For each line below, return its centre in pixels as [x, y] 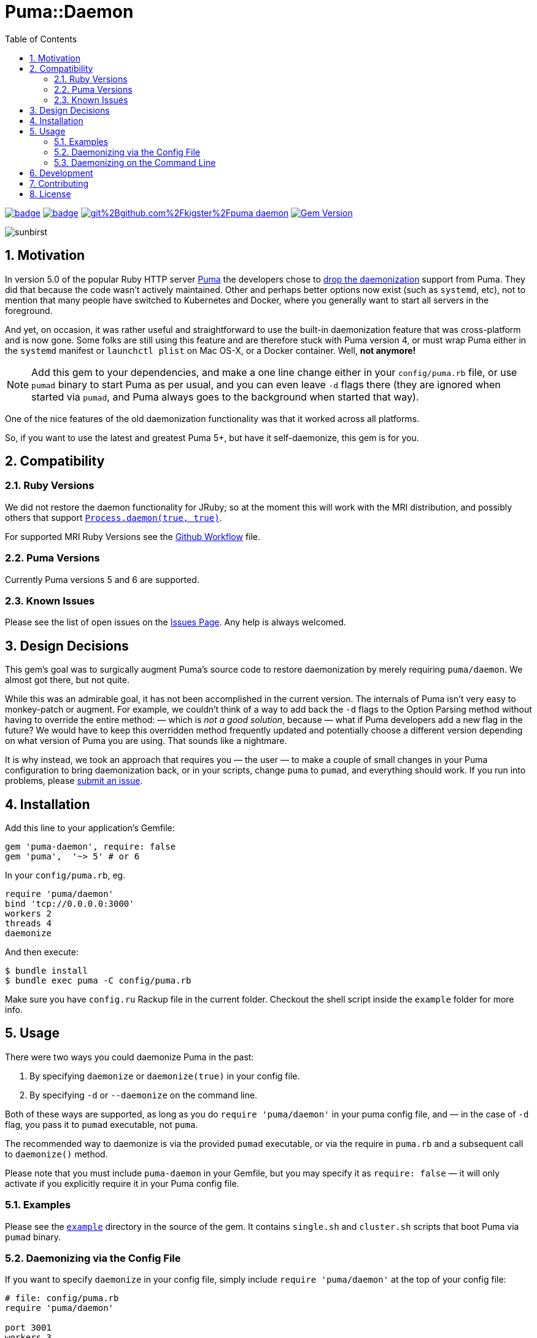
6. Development [61, 173]
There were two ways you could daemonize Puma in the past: [129, 1057]
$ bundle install [46, 971]
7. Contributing [59, 183]
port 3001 [28, 1328]
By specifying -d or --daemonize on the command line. [144, 1095]
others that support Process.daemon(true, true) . [114, 517]
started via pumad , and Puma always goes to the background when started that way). [225, 397]
